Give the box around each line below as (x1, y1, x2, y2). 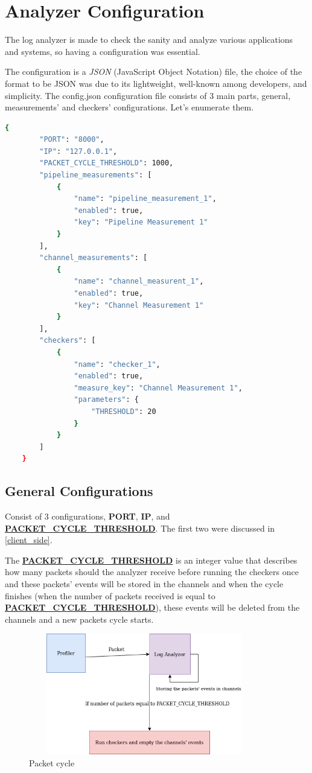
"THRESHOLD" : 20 (91, 407, 156, 416)
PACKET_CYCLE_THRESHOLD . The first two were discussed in (5, 521, 275, 534)
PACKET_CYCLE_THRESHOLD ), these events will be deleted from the (5, 601, 300, 614)
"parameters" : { (74, 395, 139, 404)
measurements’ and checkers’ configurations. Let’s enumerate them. (5, 101, 254, 113)
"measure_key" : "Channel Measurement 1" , (74, 383, 243, 392)
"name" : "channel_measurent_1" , (74, 277, 204, 286)
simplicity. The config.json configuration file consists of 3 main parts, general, (5, 89, 291, 101)
